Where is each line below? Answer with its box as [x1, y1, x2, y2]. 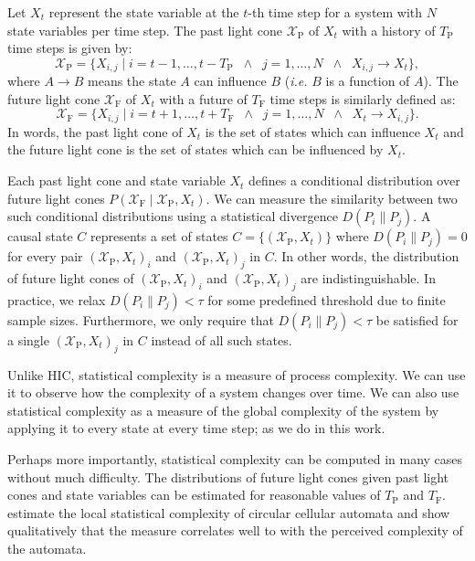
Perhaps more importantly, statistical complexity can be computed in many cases [7, 450, 463, 469]
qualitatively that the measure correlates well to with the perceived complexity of [7, 521, 463, 540]
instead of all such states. [151, 330, 292, 349]
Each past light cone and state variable [7, 171, 226, 190]
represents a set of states [90, 227, 228, 246]
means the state [88, 71, 176, 90]
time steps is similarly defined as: [269, 89, 456, 108]
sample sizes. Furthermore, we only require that [7, 310, 274, 329]
